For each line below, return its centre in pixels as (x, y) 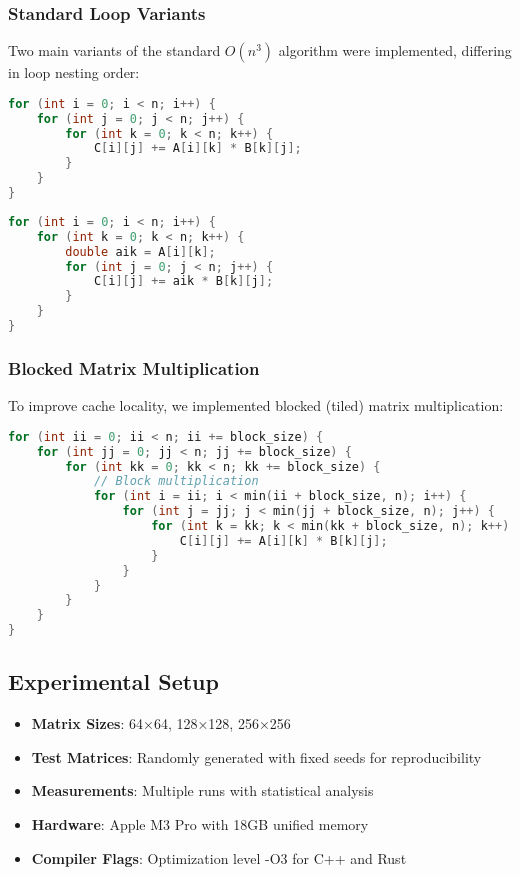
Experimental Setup (113, 681)
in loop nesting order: (74, 72)
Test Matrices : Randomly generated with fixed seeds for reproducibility (256, 756)
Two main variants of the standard (114, 50)
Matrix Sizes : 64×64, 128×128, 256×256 (161, 723)
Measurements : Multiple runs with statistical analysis (202, 790)
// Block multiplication (176, 481)
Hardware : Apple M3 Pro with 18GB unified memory (200, 823)
